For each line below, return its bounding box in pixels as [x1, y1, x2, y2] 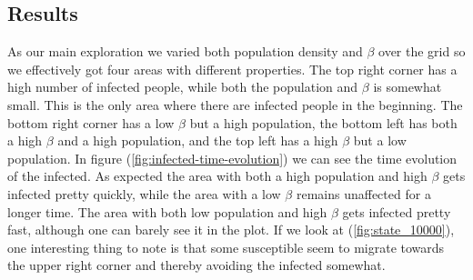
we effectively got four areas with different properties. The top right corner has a [7, 59, 458, 78]
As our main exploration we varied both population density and [7, 42, 363, 61]
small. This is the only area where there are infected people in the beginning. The [7, 95, 463, 114]
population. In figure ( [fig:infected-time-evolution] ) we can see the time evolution [7, 148, 458, 167]
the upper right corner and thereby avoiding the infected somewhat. [7, 255, 386, 275]
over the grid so [378, 42, 466, 61]
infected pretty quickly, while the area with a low [7, 184, 281, 203]
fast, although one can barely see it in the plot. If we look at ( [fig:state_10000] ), [7, 220, 455, 239]
